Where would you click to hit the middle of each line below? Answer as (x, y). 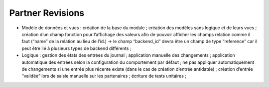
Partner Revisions (47, 13)
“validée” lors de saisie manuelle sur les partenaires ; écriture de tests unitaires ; (104, 76)
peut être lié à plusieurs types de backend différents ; (76, 48)
